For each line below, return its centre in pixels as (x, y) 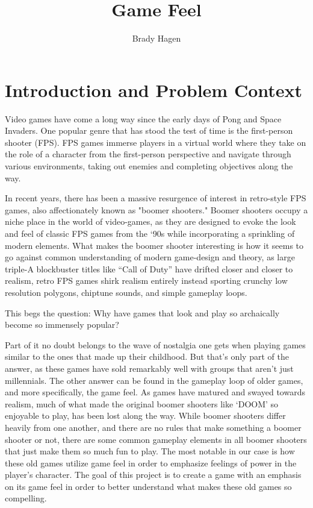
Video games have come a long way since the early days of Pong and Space (143, 118)
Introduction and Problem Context (154, 89)
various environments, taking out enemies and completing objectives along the (149, 166)
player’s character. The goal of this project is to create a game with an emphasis (153, 475)
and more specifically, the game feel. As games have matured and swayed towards (155, 392)
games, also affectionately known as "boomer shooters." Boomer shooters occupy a (156, 209)
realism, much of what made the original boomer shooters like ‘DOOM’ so (142, 403)
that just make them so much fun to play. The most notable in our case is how (150, 451)
